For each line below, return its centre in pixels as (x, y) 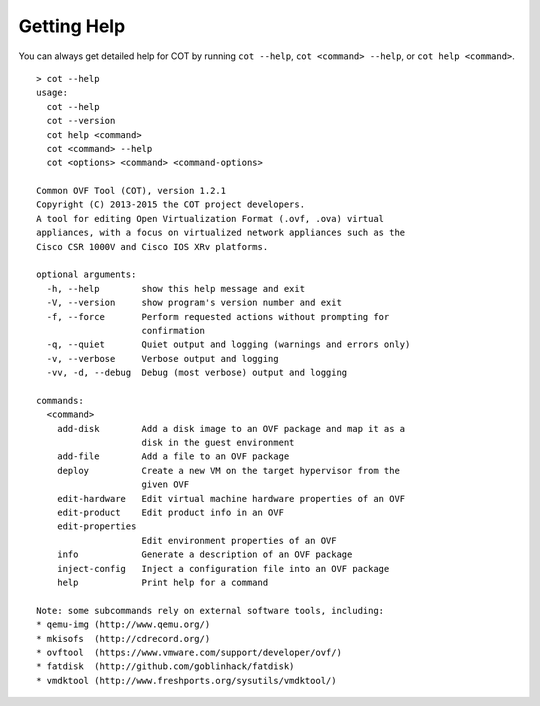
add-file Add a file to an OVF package (173, 456)
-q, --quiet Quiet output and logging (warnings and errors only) (228, 344)
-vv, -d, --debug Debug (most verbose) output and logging (197, 373)
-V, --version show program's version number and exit (194, 303)
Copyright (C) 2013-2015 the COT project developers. (170, 204)
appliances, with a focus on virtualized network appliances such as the (221, 233)
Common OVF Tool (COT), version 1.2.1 (131, 191)
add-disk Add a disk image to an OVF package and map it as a (231, 428)
